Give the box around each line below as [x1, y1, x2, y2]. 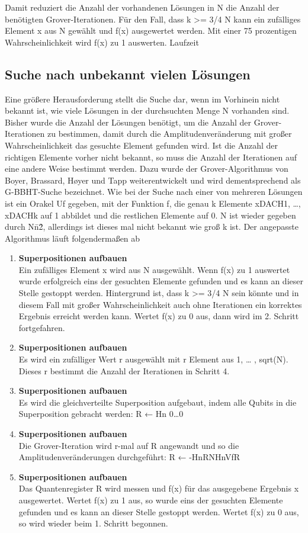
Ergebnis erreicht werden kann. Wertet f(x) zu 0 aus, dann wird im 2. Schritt [18, 310, 299, 322]
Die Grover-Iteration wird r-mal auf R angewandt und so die [18, 439, 239, 451]
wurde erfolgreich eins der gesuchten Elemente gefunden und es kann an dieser [18, 275, 303, 287]
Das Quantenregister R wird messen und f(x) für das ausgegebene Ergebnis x [18, 482, 299, 495]
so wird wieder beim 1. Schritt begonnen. [18, 517, 168, 529]
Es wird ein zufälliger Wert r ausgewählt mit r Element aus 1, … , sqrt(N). [18, 353, 288, 365]
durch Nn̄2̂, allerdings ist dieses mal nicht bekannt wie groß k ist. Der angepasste [5, 220, 299, 233]
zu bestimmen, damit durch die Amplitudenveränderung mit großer [47, 127, 292, 140]
